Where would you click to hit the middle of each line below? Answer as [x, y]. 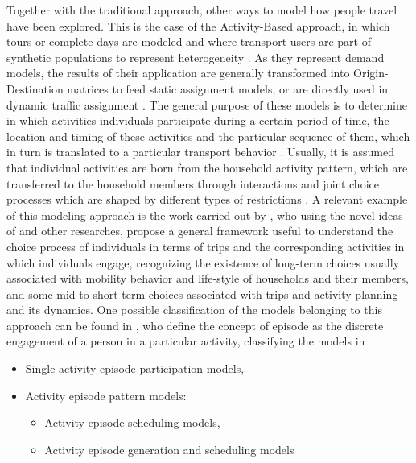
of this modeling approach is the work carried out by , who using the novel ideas [205, 215]
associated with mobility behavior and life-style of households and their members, [208, 278]
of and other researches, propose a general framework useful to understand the [200, 231]
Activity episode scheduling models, [132, 422]
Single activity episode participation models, [135, 368]
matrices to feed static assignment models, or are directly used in [228, 88]
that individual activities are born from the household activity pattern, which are [207, 167]
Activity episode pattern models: [106, 395]
